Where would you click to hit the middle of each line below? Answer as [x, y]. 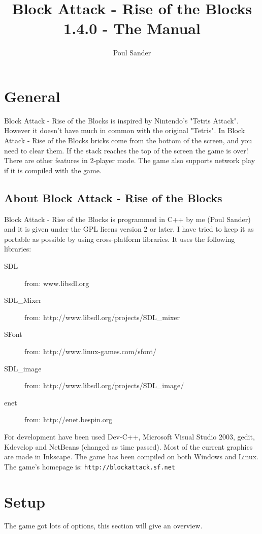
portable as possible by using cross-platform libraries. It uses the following [120, 239]
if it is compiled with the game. [53, 170]
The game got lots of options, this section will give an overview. [103, 526]
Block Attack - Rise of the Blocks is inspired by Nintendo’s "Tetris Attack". [121, 120]
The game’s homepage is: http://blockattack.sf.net [90, 466]
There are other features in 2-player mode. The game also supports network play [130, 160]
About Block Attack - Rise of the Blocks [113, 197]
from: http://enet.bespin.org [69, 419]
